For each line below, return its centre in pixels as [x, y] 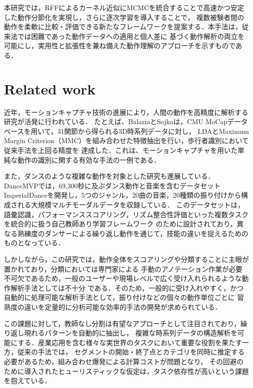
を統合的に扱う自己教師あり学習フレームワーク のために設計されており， [120, 224]
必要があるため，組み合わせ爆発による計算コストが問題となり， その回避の [124, 361]
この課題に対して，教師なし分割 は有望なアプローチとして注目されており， [122, 323]
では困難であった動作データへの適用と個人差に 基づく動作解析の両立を [131, 36]
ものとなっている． [34, 243]
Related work [50, 88]
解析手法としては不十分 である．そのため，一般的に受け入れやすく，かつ [127, 287]
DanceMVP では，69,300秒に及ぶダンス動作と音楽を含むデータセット [112, 185]
